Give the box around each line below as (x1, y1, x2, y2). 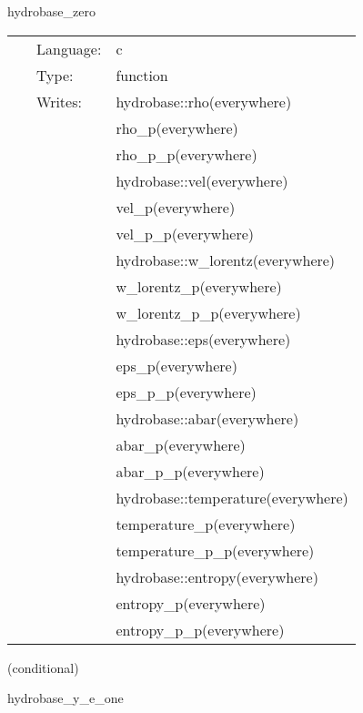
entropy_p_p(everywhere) (116, 618, 285, 640)
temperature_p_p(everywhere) (116, 539, 315, 561)
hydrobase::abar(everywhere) (116, 407, 299, 429)
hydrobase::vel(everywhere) (116, 169, 288, 191)
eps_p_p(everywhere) (116, 381, 257, 402)
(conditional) (7, 657, 79, 677)
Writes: (36, 90, 82, 112)
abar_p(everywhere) (116, 433, 246, 455)
